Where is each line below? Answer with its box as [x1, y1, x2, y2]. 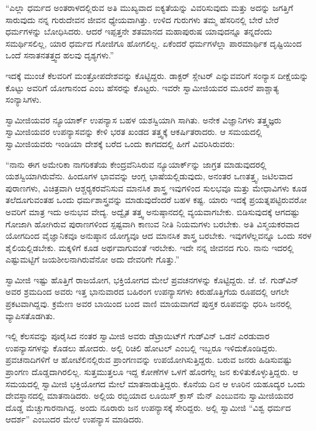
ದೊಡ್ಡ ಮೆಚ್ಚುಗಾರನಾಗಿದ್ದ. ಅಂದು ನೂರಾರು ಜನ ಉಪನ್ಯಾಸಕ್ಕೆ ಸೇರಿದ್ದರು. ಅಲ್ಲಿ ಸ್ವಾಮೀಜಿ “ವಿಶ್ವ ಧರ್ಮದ [5, 401, 291, 413]
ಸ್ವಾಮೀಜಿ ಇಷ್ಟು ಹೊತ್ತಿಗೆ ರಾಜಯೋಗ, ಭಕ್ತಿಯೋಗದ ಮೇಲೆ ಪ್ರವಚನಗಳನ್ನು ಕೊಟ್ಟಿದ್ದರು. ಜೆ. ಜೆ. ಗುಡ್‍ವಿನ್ [5, 273, 299, 286]
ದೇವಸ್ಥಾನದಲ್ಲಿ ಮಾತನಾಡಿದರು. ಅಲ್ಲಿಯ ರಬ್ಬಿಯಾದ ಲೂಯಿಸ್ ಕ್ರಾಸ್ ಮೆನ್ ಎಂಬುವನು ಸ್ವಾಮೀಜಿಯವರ [5, 389, 294, 402]
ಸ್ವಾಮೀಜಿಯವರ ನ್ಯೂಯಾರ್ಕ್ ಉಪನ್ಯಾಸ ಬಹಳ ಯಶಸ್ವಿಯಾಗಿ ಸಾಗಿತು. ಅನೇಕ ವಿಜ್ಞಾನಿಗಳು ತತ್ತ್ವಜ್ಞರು [5, 113, 281, 126]
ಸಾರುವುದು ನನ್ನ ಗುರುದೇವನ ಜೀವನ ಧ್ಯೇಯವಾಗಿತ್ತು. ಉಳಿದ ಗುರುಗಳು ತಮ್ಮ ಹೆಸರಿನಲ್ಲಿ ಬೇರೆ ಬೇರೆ [5, 13, 279, 26]
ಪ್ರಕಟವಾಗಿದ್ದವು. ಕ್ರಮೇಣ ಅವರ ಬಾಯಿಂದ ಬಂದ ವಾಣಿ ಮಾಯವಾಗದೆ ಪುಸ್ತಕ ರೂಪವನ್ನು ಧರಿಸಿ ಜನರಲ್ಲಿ [5, 297, 292, 310]
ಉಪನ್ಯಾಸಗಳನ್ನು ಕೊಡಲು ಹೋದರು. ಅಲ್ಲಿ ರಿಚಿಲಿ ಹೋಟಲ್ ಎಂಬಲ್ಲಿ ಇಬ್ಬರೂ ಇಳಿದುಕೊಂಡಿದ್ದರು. [5, 341, 278, 354]
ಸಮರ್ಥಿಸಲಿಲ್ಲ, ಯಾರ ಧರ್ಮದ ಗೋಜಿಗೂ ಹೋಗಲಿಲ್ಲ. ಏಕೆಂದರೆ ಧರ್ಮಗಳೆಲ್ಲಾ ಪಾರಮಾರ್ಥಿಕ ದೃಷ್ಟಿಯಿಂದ [5, 36, 302, 49]
